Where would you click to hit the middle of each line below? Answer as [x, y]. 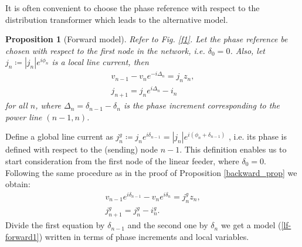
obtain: [18, 184]
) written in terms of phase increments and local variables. [144, 236]
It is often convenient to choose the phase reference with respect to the [133, 8]
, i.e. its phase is [257, 136]
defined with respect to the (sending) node [82, 149]
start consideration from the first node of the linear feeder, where [122, 160]
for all [16, 105]
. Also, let [248, 50]
